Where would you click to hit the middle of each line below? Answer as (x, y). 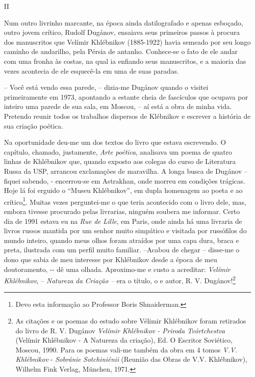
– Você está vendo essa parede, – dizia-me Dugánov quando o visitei (106, 87)
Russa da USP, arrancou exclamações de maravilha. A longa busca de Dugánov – (126, 171)
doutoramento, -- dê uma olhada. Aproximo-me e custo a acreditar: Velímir (117, 269)
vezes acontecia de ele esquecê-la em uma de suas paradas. (91, 70)
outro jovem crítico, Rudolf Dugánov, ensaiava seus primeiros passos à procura (122, 32)
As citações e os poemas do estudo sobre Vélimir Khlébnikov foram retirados (131, 320)
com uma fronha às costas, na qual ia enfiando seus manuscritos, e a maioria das (125, 61)
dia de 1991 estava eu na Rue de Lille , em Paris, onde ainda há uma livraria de (123, 221)
